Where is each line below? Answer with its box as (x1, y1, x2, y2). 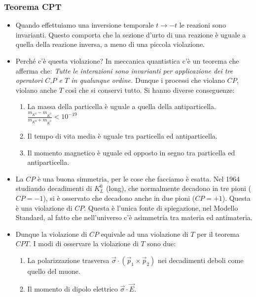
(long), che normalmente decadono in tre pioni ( (106, 183, 252, 193)
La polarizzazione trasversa (27, 255, 110, 265)
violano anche (15, 84, 57, 95)
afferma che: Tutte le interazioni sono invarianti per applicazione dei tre (15, 65, 233, 75)
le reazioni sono (179, 20, 226, 30)
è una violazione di (15, 202, 73, 213)
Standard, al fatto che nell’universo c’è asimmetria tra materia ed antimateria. (15, 212, 253, 223)
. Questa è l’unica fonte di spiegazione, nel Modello (84, 202, 238, 213)
